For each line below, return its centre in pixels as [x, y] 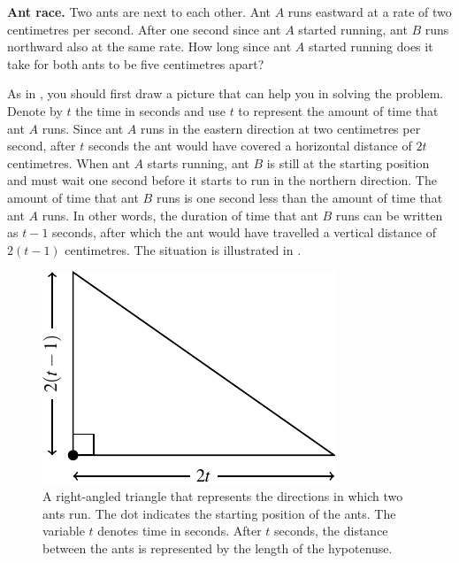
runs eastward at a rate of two [370, 12]
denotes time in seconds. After [180, 531]
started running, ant [353, 29]
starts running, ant [198, 162]
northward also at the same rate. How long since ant [149, 46]
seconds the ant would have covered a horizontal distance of [250, 146]
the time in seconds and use [150, 110]
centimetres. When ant [69, 162]
